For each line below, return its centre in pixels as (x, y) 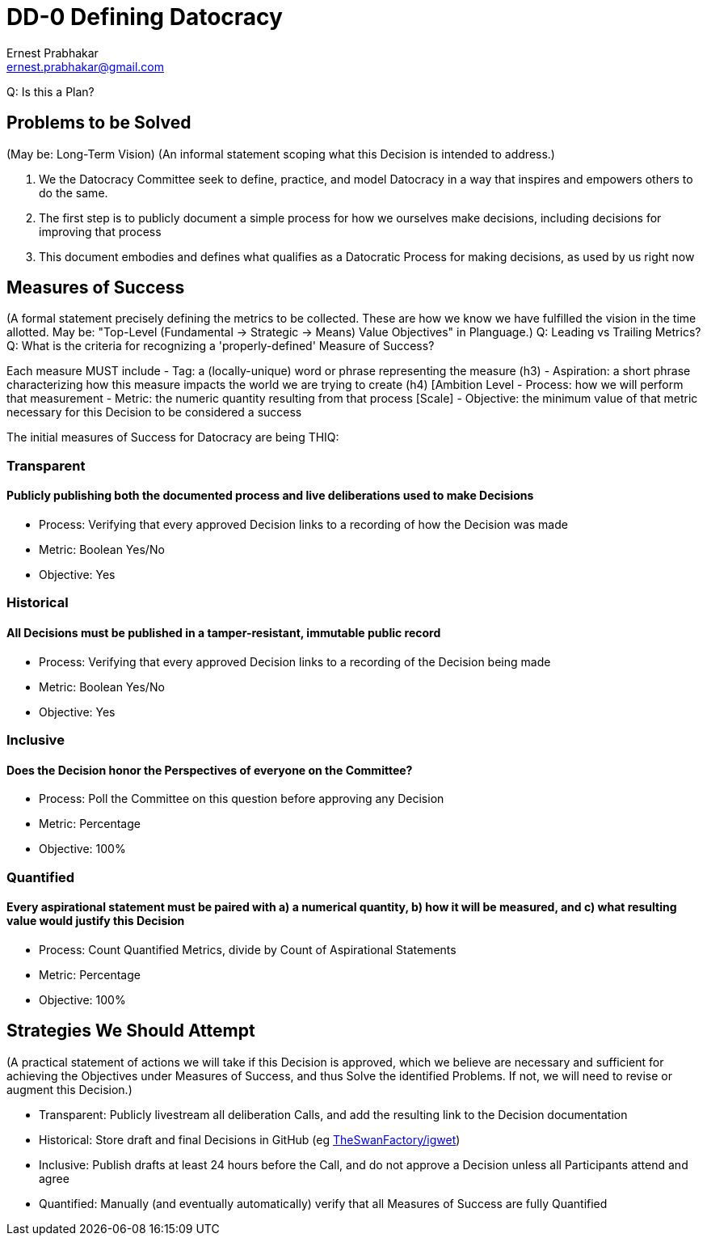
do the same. (74, 192)
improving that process (100, 231)
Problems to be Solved (99, 123)
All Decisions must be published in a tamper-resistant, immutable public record (224, 633)
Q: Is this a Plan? (50, 91)
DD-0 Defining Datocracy (145, 17)
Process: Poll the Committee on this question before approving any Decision (242, 799)
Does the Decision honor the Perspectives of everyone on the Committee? (210, 770)
